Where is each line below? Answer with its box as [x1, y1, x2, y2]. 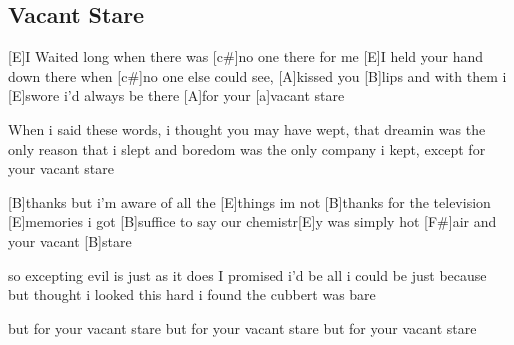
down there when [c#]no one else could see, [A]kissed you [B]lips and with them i [8, 65, 507, 86]
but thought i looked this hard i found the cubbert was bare [8, 284, 376, 305]
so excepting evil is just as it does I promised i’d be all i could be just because [8, 264, 487, 285]
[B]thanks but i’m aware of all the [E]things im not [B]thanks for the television [8, 191, 491, 212]
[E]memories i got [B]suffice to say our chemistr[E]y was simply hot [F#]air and [8, 211, 497, 232]
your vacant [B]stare [8, 230, 132, 251]
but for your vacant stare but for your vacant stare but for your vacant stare [8, 317, 477, 338]
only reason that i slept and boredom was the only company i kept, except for [8, 138, 486, 159]
